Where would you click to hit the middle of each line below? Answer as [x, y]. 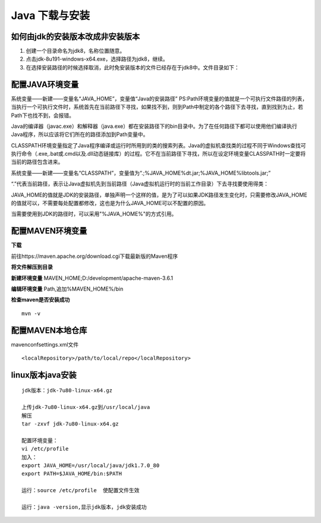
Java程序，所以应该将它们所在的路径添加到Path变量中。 [80, 134]
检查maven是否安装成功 [40, 300]
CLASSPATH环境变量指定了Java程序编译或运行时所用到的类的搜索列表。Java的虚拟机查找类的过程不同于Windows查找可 [158, 145]
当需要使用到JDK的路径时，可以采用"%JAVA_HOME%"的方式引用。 [94, 214]
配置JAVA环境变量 [45, 84]
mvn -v [31, 313]
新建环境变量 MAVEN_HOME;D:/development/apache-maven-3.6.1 [92, 278]
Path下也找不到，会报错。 [43, 115]
